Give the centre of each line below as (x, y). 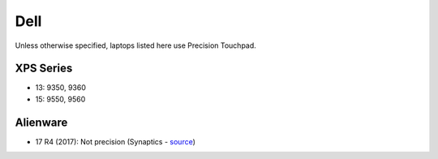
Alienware (41, 122)
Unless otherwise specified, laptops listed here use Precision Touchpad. (136, 45)
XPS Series (44, 69)
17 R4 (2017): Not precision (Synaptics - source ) (116, 141)
